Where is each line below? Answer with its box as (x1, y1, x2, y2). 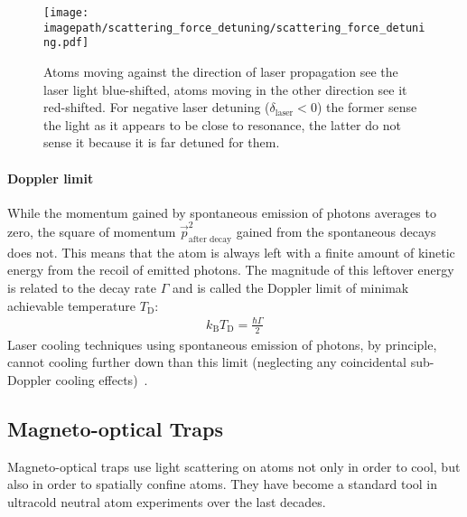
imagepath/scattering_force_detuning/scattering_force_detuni (43, 21, 425, 34)
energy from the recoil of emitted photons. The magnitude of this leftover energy (7, 260, 454, 279)
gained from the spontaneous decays (236, 222, 436, 241)
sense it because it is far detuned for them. (43, 133, 280, 152)
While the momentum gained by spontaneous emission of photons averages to (7, 202, 436, 221)
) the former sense (316, 98, 417, 117)
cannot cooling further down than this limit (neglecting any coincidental (7, 352, 406, 371)
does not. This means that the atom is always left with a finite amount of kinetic (7, 242, 455, 261)
